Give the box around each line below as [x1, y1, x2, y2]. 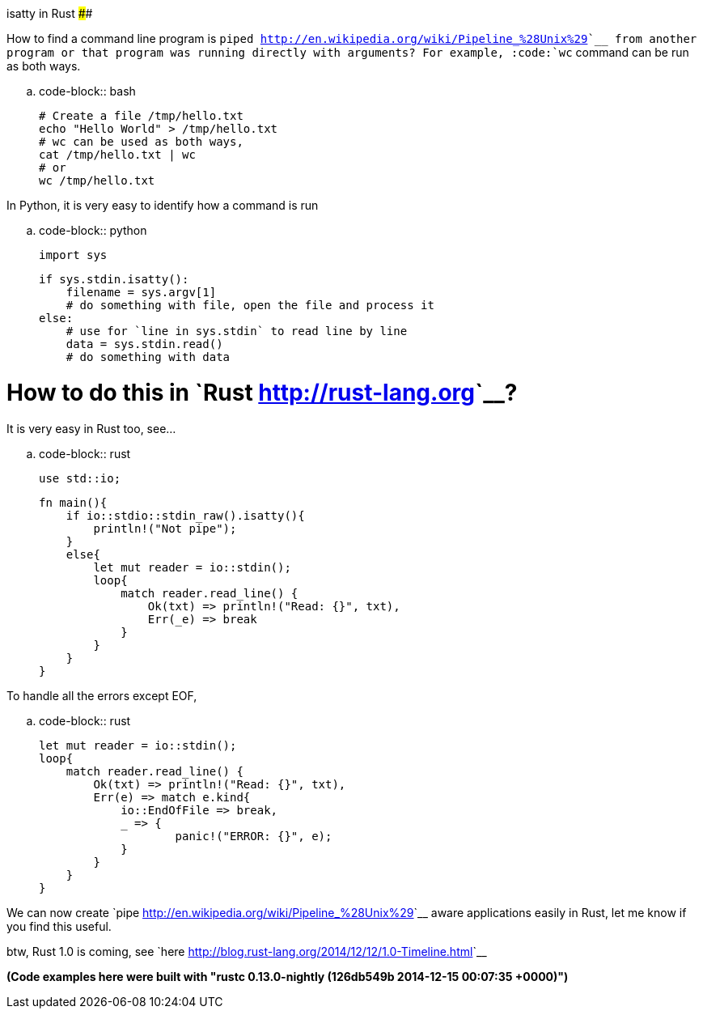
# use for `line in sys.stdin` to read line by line [66, 325, 408, 338]
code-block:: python [39, 223, 147, 237]
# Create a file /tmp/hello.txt [39, 109, 244, 122]
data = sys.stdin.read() [66, 338, 223, 350]
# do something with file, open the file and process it [66, 299, 434, 312]
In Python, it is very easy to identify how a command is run [6, 198, 319, 212]
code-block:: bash [39, 84, 136, 98]
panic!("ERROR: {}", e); [175, 829, 332, 843]
